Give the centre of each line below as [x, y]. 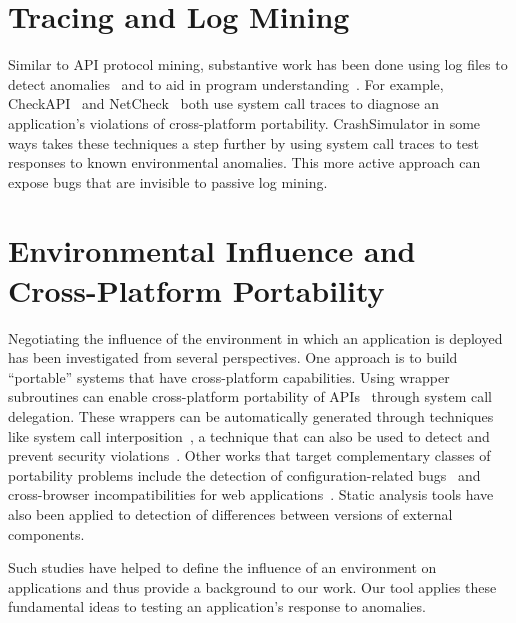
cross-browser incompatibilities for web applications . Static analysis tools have [251, 494]
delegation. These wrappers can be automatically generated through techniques [251, 415]
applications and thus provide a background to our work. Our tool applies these [252, 586]
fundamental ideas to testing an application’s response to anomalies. [217, 606]
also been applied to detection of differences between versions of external [230, 513]
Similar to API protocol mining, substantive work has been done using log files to [258, 64]
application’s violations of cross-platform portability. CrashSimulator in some [244, 122]
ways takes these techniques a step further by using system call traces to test [243, 142]
